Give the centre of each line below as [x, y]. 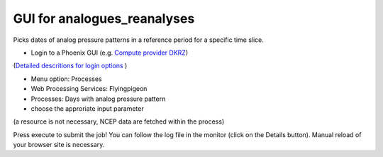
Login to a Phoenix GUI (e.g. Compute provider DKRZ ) [110, 53]
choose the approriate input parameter [88, 108]
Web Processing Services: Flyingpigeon [89, 89]
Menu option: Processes [66, 79]
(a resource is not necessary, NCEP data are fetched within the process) [119, 121]
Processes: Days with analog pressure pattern [98, 99]
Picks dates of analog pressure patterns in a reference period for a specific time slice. [138, 40]
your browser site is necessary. [59, 145]
